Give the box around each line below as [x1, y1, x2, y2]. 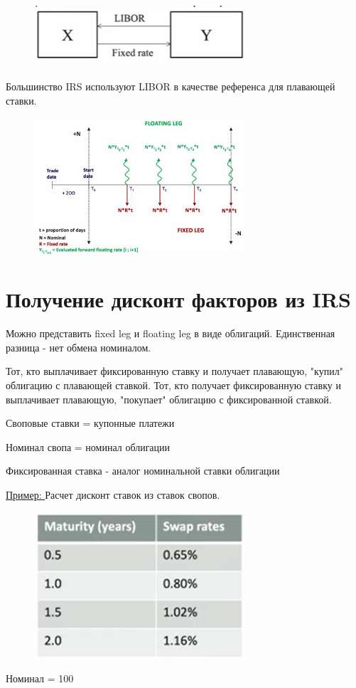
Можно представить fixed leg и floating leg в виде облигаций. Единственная [6, 326, 335, 341]
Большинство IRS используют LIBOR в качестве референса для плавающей [6, 79, 335, 94]
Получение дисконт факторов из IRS [6, 285, 351, 314]
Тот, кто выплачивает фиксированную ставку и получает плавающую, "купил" [6, 364, 343, 379]
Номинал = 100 [6, 671, 74, 686]
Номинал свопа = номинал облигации [6, 439, 171, 454]
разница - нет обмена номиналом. [6, 339, 151, 354]
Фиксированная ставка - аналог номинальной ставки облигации [6, 463, 280, 478]
